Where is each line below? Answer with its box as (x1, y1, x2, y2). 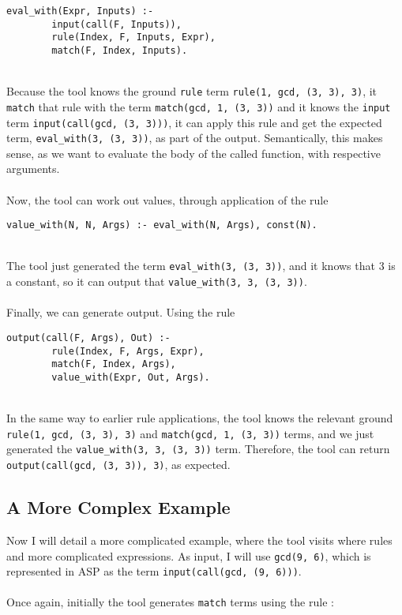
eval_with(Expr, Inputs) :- (6, 6, 154, 17)
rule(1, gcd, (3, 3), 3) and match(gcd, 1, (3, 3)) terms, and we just (6, 425, 374, 441)
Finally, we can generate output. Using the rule (6, 304, 235, 321)
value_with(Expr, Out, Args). (51, 371, 210, 383)
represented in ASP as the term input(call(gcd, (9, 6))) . (6, 563, 302, 579)
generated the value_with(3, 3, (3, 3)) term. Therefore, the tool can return (6, 441, 390, 457)
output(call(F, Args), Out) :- (6, 332, 171, 343)
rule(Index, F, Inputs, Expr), (51, 32, 216, 43)
